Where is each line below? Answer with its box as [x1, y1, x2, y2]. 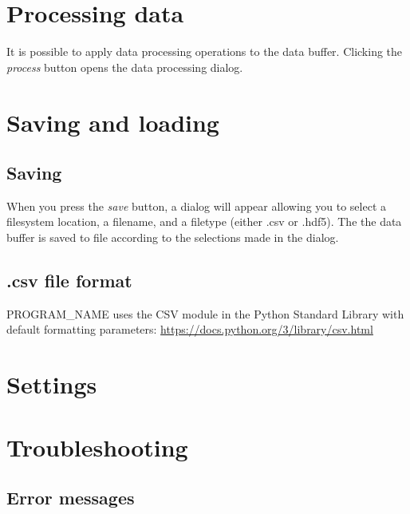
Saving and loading [6, 105, 219, 138]
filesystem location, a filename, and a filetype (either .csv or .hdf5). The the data [6, 213, 402, 230]
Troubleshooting [6, 430, 188, 463]
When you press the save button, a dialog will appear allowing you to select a [6, 197, 387, 214]
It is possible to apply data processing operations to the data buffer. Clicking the [6, 43, 403, 60]
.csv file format [6, 268, 132, 293]
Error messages [6, 485, 135, 510]
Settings [6, 368, 97, 401]
